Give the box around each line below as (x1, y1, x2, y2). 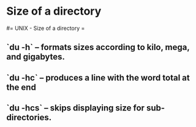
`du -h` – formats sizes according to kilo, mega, (6, 42, 190, 53)
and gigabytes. (6, 52, 66, 62)
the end (6, 82, 37, 92)
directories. (6, 112, 52, 123)
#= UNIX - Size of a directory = (6, 24, 85, 32)
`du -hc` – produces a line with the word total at (6, 72, 190, 83)
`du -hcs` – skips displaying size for (6, 103, 145, 114)
